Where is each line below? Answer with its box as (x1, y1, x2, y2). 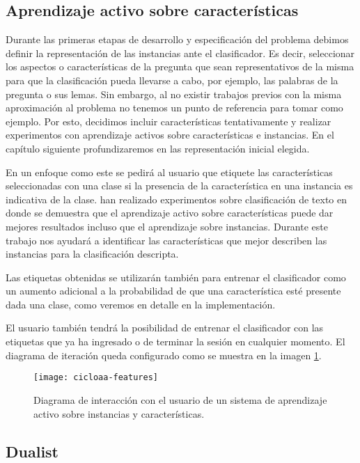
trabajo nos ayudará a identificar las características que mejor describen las (6, 233, 327, 247)
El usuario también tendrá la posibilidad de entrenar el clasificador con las (6, 320, 324, 335)
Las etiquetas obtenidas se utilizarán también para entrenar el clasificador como (6, 269, 346, 284)
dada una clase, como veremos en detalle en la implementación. (6, 297, 276, 311)
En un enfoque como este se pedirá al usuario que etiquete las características (6, 164, 333, 179)
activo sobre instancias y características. (33, 406, 205, 421)
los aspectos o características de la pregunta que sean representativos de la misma (6, 59, 354, 74)
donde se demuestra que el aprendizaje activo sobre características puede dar (6, 205, 334, 220)
